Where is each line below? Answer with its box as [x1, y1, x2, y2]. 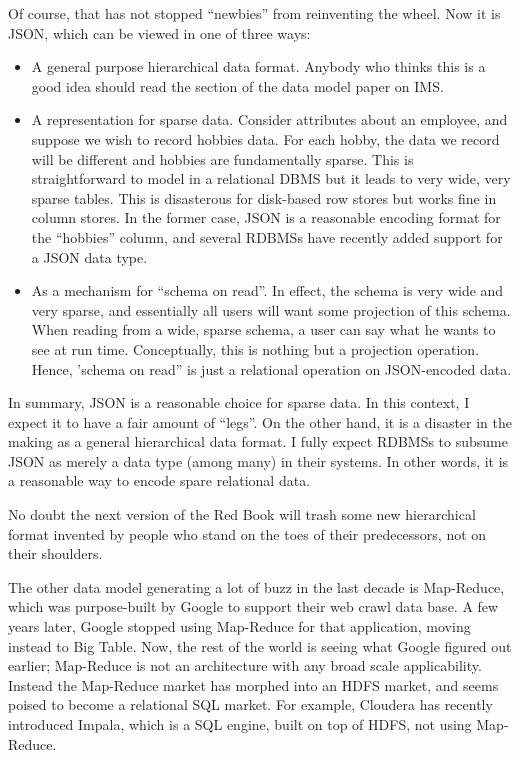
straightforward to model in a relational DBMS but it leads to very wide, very [31, 168, 511, 189]
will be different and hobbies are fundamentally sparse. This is [31, 148, 414, 169]
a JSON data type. [31, 246, 148, 267]
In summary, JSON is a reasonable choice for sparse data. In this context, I [8, 392, 470, 413]
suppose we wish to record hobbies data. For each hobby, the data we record [31, 128, 500, 149]
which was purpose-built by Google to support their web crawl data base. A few [8, 596, 499, 617]
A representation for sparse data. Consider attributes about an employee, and [31, 109, 508, 130]
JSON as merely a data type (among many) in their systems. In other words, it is [8, 450, 509, 471]
